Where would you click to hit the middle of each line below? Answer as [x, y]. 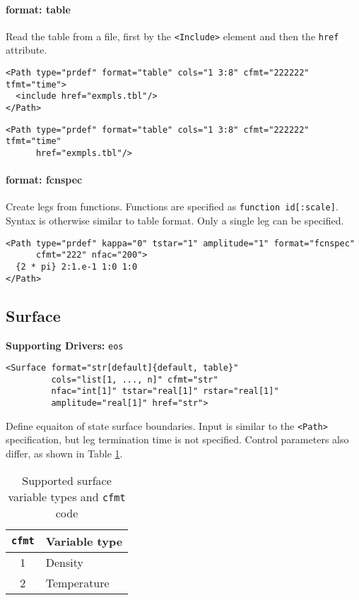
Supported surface [67, 480]
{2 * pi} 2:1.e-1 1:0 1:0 [77, 267]
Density [64, 562]
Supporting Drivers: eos [65, 345]
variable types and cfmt [67, 496]
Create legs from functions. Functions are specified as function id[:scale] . [172, 206]
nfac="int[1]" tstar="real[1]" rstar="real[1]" [165, 391]
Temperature [77, 582]
